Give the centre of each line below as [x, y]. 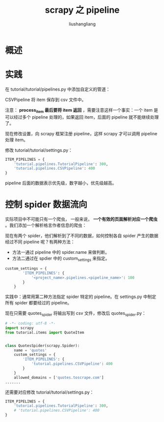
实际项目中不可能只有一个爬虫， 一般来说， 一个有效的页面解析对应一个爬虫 [81, 219]
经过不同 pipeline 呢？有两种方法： [40, 242]
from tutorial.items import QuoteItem [45, 332]
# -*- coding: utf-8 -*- [30, 323]
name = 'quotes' [31, 350]
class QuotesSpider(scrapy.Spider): [42, 346]
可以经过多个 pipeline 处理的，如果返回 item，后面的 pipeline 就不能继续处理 [82, 117]
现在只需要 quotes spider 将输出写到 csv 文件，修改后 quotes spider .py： [76, 314]
